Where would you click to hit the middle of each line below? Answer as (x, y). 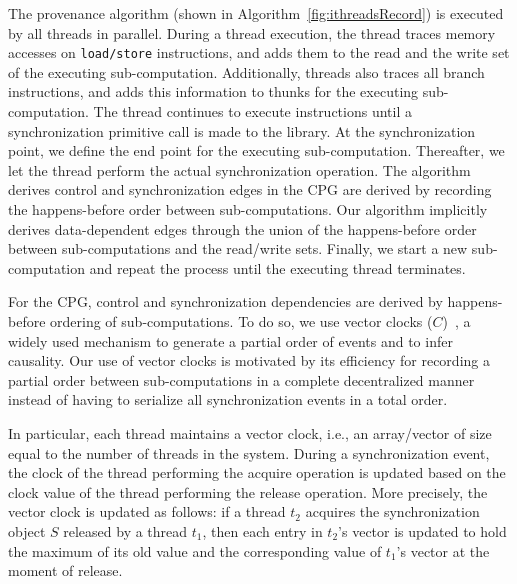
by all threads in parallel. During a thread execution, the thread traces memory (252, 32)
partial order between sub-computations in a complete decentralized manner (241, 379)
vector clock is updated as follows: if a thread (147, 511)
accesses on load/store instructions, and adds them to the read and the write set (259, 52)
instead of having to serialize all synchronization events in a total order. (228, 399)
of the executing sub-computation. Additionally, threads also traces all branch (246, 71)
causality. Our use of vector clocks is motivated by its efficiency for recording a (249, 360)
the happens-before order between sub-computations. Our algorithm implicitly (248, 209)
